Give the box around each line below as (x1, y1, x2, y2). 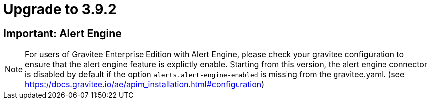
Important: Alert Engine (3, 27, 122, 40)
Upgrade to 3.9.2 (3, 1, 117, 18)
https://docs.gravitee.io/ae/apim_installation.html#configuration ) (25, 79, 265, 90)
